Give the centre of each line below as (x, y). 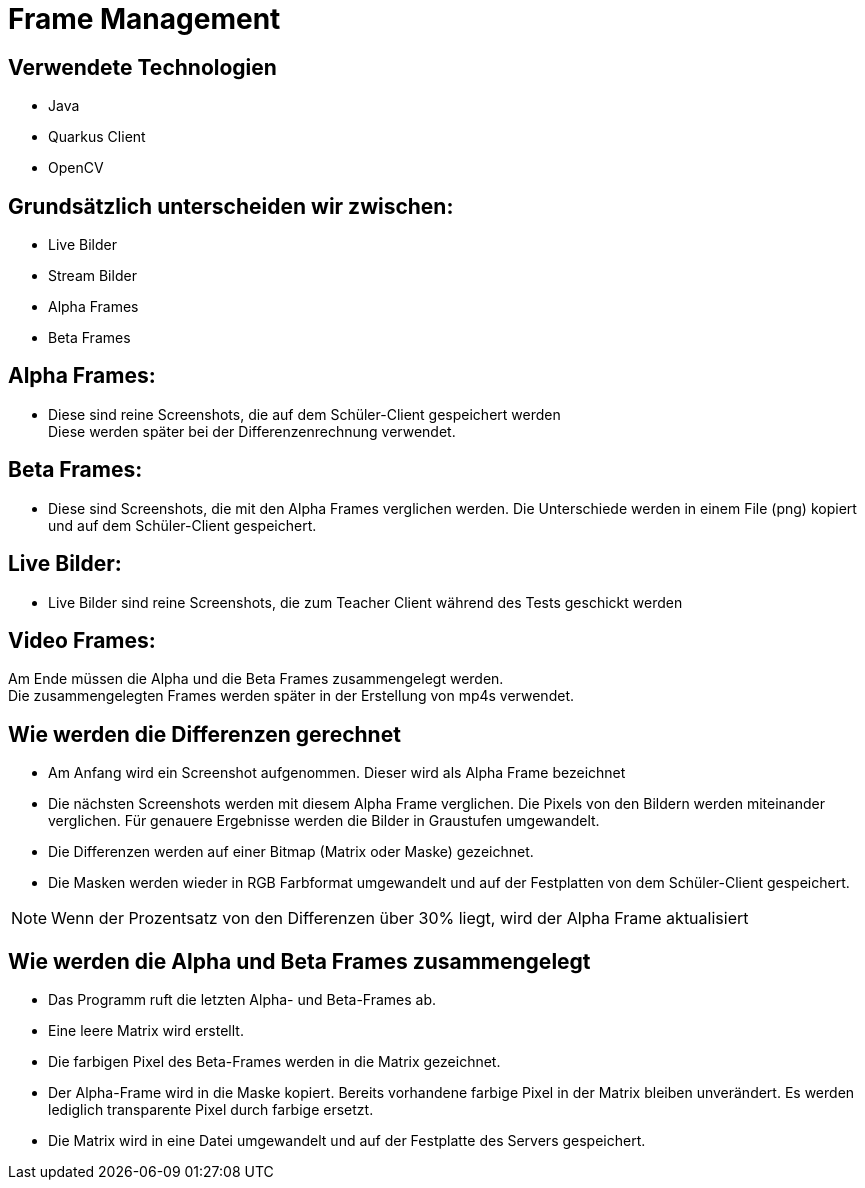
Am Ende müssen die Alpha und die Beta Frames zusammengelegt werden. (256, 679)
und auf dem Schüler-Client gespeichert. (182, 525)
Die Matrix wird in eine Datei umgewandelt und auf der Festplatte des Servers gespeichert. (347, 1141)
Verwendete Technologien (142, 67)
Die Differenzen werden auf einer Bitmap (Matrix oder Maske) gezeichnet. (291, 852)
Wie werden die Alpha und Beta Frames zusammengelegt (299, 961)
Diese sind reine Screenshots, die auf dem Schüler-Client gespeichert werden (304, 414)
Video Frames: (82, 640)
